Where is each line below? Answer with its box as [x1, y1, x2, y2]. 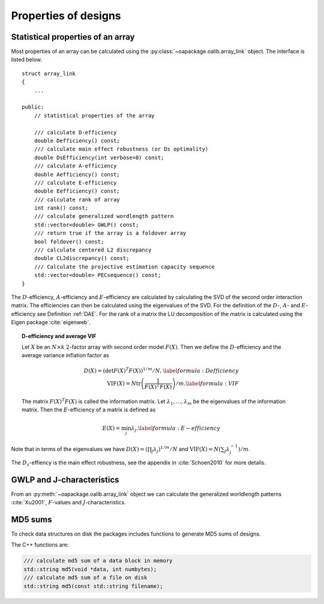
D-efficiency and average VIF [22, 332, 97, 339]
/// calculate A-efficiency [34, 163, 117, 169]
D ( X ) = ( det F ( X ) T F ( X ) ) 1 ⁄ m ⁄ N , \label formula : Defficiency [83, 366, 239, 374]
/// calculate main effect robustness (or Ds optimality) [34, 146, 209, 153]
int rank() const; [34, 205, 89, 211]
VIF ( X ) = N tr [107, 380, 141, 387]
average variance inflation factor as [22, 352, 109, 359]
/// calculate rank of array [34, 196, 120, 203]
